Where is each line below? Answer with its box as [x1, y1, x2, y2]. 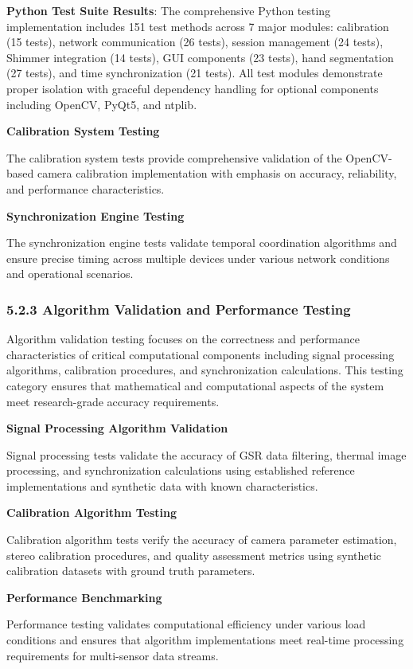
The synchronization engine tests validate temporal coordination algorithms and [6, 234, 397, 251]
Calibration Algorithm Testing [6, 504, 177, 521]
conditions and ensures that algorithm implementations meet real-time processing [6, 632, 404, 648]
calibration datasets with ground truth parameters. [6, 562, 255, 579]
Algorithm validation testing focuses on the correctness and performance [6, 331, 360, 347]
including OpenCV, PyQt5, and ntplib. [6, 96, 197, 112]
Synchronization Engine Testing [6, 207, 185, 224]
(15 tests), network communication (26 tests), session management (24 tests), [6, 33, 384, 50]
